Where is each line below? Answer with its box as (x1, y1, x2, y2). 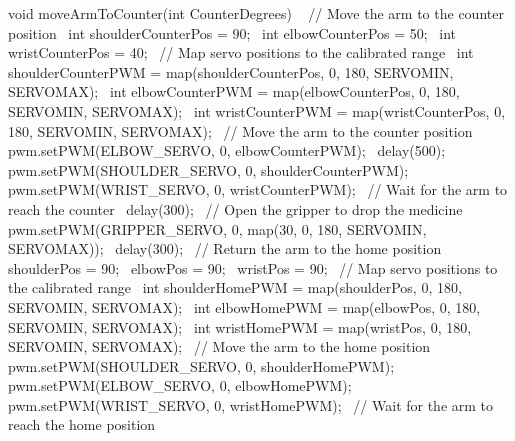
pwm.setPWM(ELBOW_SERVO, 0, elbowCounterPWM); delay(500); (8, 140, 446, 161)
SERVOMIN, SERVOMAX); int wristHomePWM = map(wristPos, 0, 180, (8, 316, 472, 337)
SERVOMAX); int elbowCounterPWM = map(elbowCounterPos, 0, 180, (8, 81, 460, 102)
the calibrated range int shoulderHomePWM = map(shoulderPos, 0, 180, (8, 277, 462, 298)
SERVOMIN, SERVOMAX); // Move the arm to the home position (8, 336, 431, 357)
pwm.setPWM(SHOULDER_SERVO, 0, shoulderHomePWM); (8, 355, 395, 376)
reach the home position (8, 414, 156, 435)
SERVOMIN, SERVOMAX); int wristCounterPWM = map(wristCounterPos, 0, (8, 100, 506, 121)
